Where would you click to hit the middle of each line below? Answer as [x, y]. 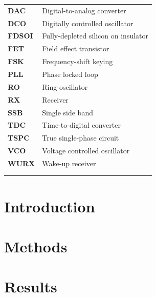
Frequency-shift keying [77, 61]
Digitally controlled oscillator [88, 23]
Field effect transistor [76, 48]
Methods [36, 246]
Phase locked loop [70, 74]
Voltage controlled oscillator [86, 151]
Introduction [50, 206]
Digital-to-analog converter [84, 10]
